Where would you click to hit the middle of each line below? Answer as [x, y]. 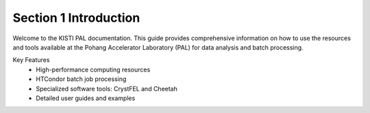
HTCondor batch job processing [81, 79]
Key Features [31, 60]
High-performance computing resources [93, 69]
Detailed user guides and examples [86, 98]
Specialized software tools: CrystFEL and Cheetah [107, 88]
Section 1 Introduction [76, 18]
